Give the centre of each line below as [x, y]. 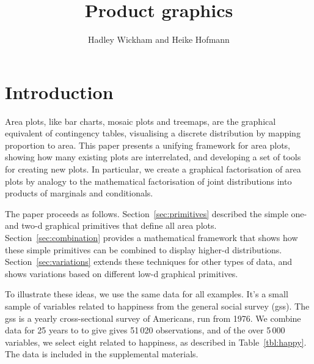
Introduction [59, 91]
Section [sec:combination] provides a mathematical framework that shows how [152, 237]
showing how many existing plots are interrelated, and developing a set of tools [153, 157]
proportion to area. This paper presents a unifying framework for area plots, [148, 145]
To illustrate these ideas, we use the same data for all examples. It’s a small [147, 294]
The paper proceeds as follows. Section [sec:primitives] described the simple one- [156, 213]
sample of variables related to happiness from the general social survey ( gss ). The [157, 306]
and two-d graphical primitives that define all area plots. [111, 225]
